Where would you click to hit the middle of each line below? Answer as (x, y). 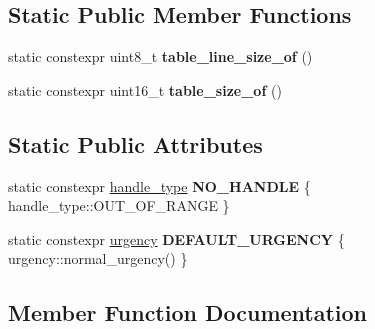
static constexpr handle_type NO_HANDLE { (159, 185)
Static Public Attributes (135, 143)
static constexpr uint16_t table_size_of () (145, 89)
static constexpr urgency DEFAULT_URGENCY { (176, 238)
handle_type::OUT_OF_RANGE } (119, 205)
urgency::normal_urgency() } (98, 258)
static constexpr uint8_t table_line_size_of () (160, 56)
